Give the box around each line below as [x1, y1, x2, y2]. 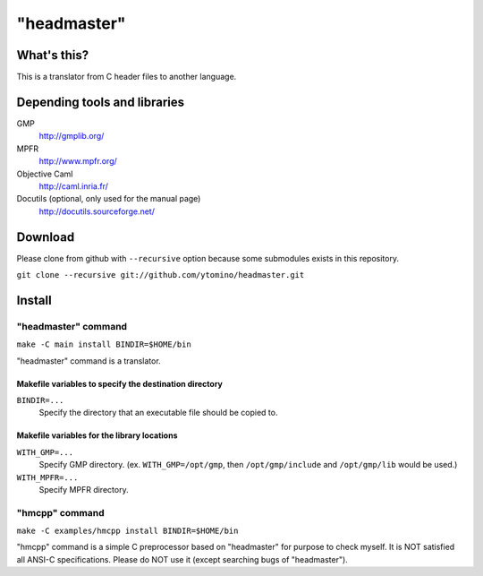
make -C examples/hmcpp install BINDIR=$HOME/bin [16, 526, 239, 537]
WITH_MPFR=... [16, 472, 79, 483]
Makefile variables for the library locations [16, 430, 178, 441]
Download [16, 229, 75, 245]
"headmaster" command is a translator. [16, 355, 161, 366]
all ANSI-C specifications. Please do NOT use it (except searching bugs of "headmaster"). [16, 554, 348, 564]
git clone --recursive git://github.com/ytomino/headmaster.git [16, 270, 305, 279]
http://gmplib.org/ [38, 131, 105, 142]
